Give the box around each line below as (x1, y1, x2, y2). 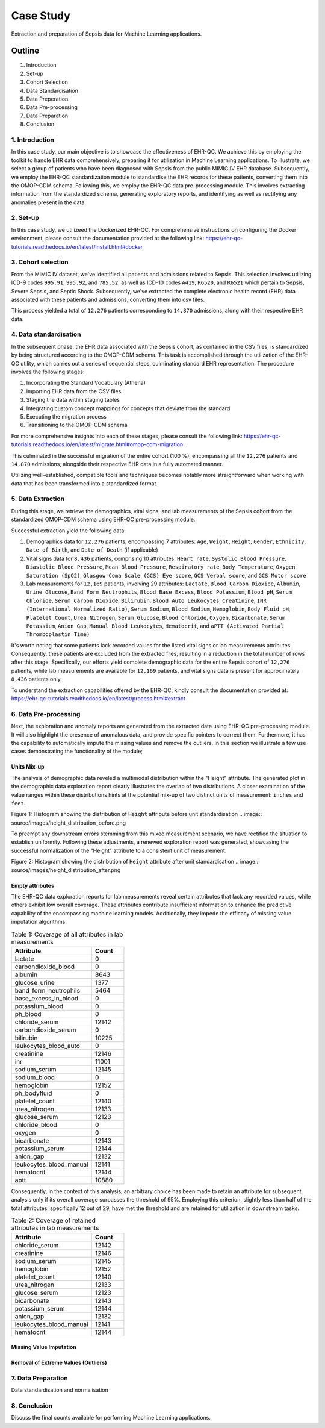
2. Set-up (11, 214, 39, 222)
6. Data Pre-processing (11, 709, 81, 718)
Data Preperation (26, 95, 69, 102)
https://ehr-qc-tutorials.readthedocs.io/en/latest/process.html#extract (11, 695, 186, 702)
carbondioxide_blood (14, 962, 75, 971)
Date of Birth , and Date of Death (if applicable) (26, 546, 159, 553)
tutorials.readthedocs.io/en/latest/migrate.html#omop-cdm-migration (11, 441, 184, 448)
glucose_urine (14, 978, 55, 987)
